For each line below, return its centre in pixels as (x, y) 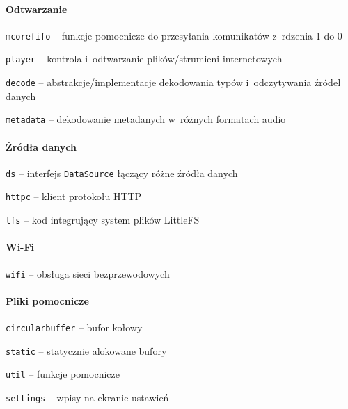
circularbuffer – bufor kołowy (74, 327)
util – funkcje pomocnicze (63, 374)
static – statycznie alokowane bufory (86, 350)
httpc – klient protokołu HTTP (74, 196)
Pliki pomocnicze (47, 300)
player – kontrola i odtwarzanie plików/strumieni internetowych (144, 59)
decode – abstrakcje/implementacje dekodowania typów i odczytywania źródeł (173, 82)
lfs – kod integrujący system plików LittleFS (103, 220)
